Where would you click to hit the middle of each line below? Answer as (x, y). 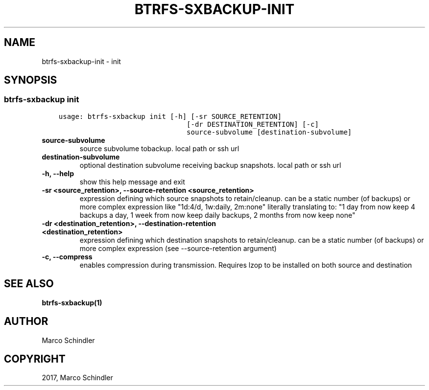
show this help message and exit (132, 182)
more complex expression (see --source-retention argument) (178, 248)
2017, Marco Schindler (77, 378)
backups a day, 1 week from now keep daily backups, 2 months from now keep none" (217, 215)
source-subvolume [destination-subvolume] (269, 132)
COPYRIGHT (35, 359)
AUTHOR (26, 321)
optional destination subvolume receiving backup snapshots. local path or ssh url (210, 165)
